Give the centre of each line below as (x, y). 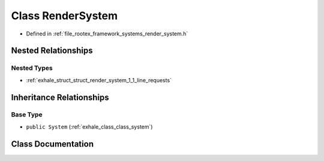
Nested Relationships (52, 51)
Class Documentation (52, 144)
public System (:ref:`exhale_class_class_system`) (89, 127)
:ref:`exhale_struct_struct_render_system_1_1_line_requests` (99, 80)
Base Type (27, 115)
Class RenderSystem (64, 16)
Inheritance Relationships (60, 97)
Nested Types (32, 68)
